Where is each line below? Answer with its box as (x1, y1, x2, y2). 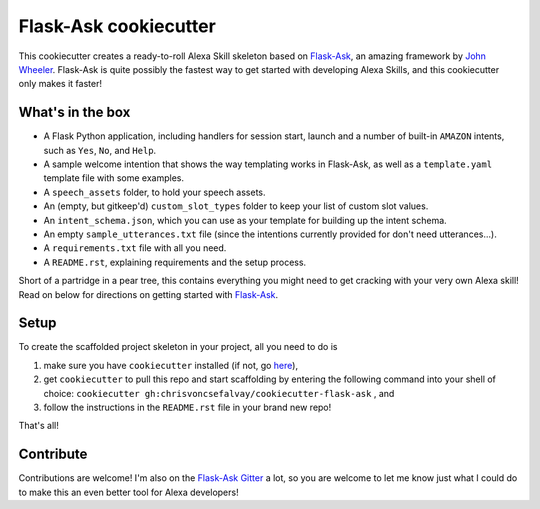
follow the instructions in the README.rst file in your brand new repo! (43, 401, 332, 413)
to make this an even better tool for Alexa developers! (18, 486, 239, 498)
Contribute (18, 446, 88, 463)
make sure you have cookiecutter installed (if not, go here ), (43, 359, 299, 371)
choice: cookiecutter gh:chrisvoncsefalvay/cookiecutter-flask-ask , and (43, 387, 395, 399)
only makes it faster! (18, 78, 102, 90)
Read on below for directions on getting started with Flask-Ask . (18, 288, 279, 300)
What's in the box (18, 104, 131, 121)
